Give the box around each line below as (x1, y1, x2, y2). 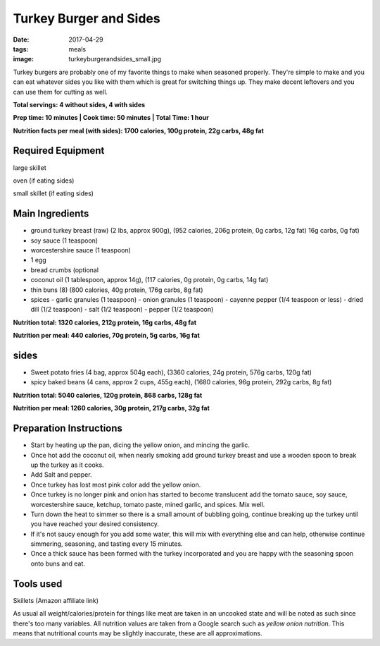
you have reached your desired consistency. (30, 520, 160, 528)
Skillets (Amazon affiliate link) (13, 596, 99, 604)
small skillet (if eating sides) (13, 189, 94, 197)
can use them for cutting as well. (13, 87, 108, 96)
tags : (13, 44, 29, 53)
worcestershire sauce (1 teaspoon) (30, 246, 132, 255)
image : (13, 55, 34, 63)
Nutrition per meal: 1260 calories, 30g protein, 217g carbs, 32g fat (13, 404, 210, 413)
